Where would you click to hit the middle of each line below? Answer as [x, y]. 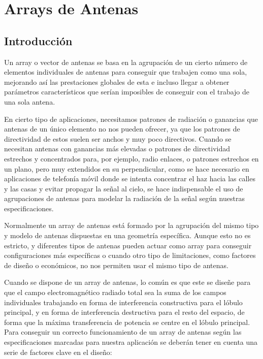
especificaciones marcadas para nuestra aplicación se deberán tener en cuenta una [131, 342]
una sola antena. [30, 101]
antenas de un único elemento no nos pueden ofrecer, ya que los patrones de [122, 129]
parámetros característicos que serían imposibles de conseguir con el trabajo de [127, 92]
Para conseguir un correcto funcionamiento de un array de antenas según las [123, 332]
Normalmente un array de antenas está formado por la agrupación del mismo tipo [131, 225]
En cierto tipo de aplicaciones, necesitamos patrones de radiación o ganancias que [131, 119]
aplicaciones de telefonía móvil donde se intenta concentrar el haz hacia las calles [130, 178]
